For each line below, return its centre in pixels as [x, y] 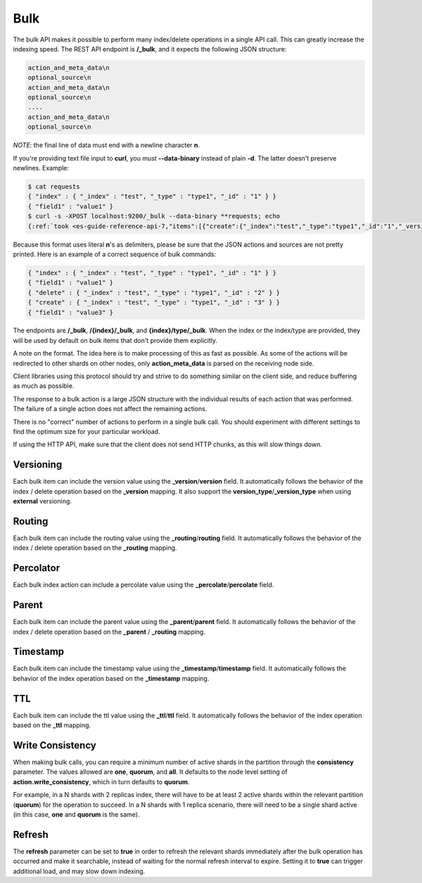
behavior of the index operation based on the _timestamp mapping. [111, 678]
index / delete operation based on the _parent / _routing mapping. [109, 632]
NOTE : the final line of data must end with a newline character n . [107, 145]
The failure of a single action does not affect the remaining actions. [110, 409]
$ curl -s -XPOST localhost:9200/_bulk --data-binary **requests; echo [154, 216]
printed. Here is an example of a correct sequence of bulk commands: [115, 254]
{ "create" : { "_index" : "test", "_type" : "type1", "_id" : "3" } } [154, 302]
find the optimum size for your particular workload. [87, 432]
